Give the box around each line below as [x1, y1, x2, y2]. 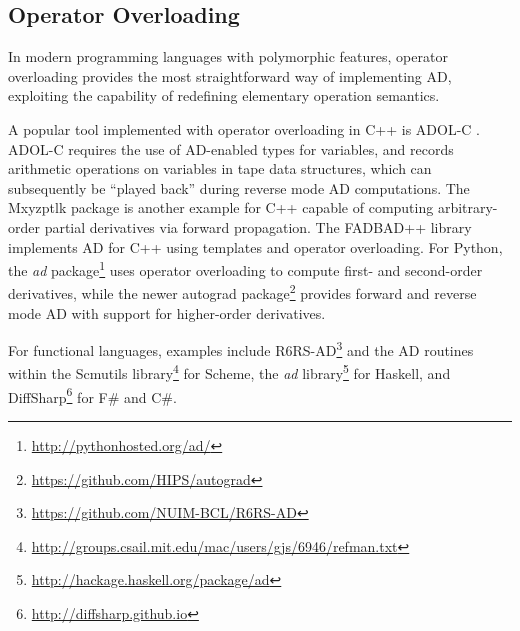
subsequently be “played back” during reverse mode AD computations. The [8, 177, 470, 198]
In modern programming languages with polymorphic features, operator [8, 46, 448, 67]
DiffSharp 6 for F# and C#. [8, 383, 177, 407]
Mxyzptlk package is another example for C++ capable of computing [8, 197, 434, 218]
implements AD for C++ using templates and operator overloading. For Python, [8, 236, 503, 257]
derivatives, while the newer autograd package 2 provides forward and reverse [8, 280, 477, 304]
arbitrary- [437, 197, 498, 218]
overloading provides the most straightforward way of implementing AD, [8, 65, 452, 86]
